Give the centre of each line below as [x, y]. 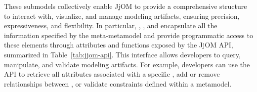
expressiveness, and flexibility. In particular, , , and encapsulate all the [111, 25]
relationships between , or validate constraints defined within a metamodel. [118, 83]
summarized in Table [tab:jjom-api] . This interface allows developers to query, [122, 54]
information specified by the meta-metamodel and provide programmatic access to [128, 35]
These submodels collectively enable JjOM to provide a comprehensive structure [126, 6]
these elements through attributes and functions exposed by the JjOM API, [119, 45]
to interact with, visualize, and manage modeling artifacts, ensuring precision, [122, 16]
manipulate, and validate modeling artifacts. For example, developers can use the [127, 64]
